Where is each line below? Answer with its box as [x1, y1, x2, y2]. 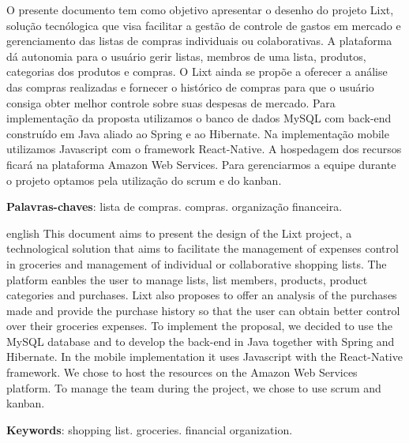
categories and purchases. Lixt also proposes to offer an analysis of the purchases [6, 287, 397, 303]
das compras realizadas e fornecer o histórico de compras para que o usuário [6, 78, 374, 95]
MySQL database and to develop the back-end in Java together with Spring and [6, 332, 395, 349]
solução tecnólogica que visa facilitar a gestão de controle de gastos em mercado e [6, 17, 401, 33]
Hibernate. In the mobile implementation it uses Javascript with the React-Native [6, 348, 403, 365]
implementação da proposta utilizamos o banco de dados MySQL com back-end [6, 110, 392, 126]
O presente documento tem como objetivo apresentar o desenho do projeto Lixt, [6, 2, 394, 17]
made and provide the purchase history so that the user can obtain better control [6, 302, 400, 318]
